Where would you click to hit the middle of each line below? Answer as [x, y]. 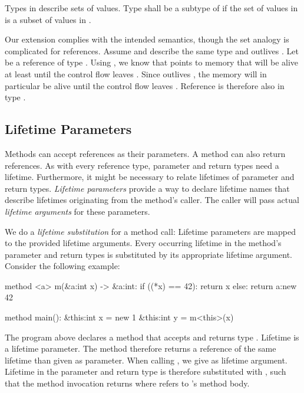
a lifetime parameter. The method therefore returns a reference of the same [141, 348]
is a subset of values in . [48, 19]
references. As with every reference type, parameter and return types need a [142, 165]
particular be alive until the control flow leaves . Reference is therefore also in [145, 85]
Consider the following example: [62, 266]
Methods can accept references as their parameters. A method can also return [145, 153]
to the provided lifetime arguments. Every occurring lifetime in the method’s [143, 243]
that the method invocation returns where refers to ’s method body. [127, 383]
